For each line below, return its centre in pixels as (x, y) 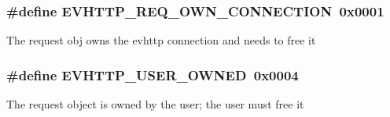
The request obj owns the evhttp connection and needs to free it (161, 40)
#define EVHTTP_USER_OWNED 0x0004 (153, 74)
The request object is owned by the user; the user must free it (155, 104)
